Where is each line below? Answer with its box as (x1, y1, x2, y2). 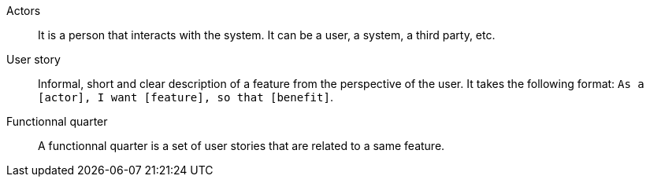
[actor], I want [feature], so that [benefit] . (38, 90, 333, 104)
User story (6, 53, 61, 66)
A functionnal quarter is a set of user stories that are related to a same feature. (38, 139, 445, 152)
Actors (6, 4, 41, 17)
